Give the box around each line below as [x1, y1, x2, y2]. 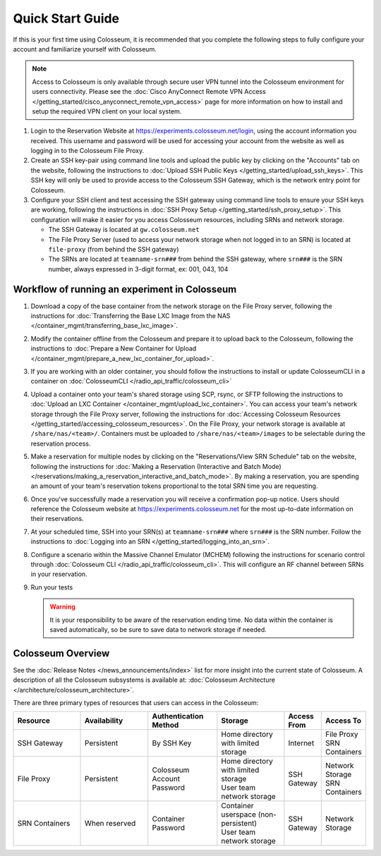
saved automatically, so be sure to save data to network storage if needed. [49, 625, 267, 634]
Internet [288, 738, 315, 748]
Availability [85, 716, 123, 726]
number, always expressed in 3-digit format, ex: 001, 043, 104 [48, 264, 229, 273]
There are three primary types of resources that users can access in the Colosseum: [13, 699, 259, 707]
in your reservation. [30, 570, 87, 578]
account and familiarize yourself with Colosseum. [13, 44, 157, 53]
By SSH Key [152, 738, 192, 748]
